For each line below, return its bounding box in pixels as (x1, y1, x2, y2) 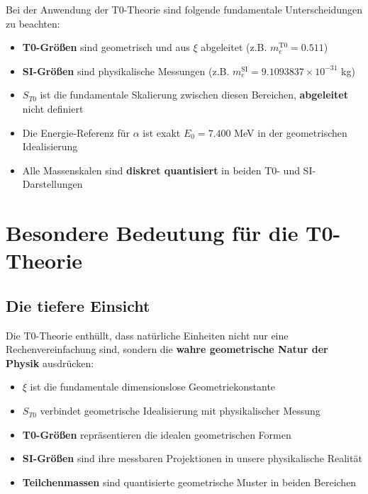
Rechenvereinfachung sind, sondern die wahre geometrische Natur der (6, 342, 328, 357)
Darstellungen (22, 176, 83, 191)
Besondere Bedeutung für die (6, 218, 299, 247)
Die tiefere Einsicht (6, 294, 150, 316)
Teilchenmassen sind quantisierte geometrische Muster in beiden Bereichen (22, 474, 357, 489)
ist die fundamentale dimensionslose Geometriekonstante (30, 379, 276, 394)
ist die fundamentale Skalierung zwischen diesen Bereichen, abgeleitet (40, 87, 348, 102)
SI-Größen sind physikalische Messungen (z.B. (22, 63, 230, 78)
